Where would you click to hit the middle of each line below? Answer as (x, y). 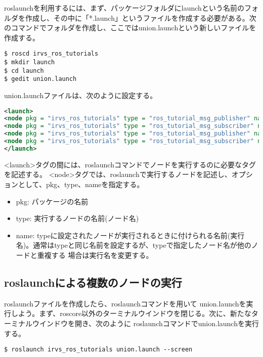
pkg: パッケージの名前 (52, 201)
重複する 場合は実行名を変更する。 (95, 255)
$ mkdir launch (30, 62)
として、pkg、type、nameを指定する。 (81, 184)
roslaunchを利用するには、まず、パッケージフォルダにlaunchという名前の (124, 8)
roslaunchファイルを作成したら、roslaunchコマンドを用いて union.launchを (125, 303)
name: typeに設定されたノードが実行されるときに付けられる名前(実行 (130, 235)
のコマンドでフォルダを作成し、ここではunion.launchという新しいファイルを (130, 28)
